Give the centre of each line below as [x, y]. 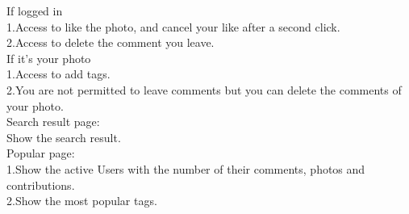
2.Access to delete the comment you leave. [111, 42]
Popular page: [41, 153]
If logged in [35, 10]
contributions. [41, 185]
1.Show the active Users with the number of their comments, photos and [186, 168]
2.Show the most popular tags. [82, 201]
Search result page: [53, 122]
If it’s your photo [49, 58]
